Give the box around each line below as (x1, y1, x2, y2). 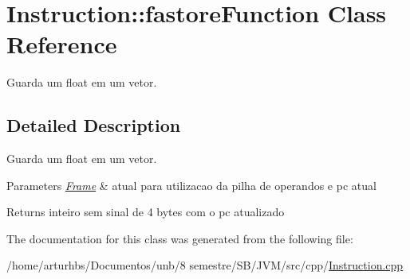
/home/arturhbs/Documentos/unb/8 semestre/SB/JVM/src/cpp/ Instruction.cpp (6, 257, 404, 273)
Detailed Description (6, 113, 181, 138)
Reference (6, 28, 117, 60)
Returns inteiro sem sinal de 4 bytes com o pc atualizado (6, 203, 285, 220)
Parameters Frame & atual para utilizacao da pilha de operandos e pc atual (6, 176, 376, 193)
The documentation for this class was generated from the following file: (6, 230, 353, 246)
